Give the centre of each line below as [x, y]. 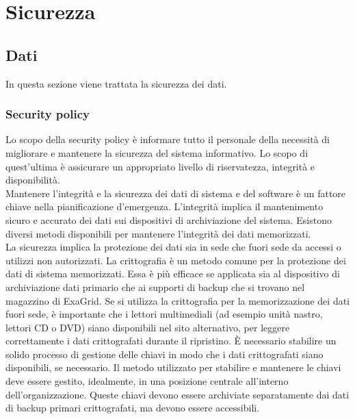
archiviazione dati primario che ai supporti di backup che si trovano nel [155, 287]
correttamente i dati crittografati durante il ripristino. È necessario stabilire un [171, 341]
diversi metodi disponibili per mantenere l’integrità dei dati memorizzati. [158, 233]
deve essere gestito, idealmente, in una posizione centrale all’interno [147, 381]
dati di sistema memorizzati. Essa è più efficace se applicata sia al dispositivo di [173, 274]
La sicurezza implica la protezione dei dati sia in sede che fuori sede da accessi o [173, 247]
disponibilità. [33, 180]
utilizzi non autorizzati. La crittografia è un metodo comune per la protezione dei [176, 260]
